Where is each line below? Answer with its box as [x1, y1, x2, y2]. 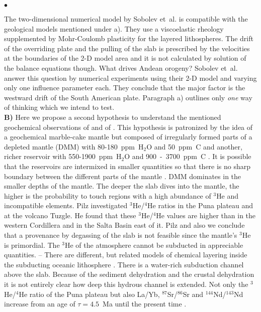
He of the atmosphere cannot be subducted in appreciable [64, 239, 243, 250]
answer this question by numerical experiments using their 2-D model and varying [4, 72, 257, 83]
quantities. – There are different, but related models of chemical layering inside [4, 249, 247, 260]
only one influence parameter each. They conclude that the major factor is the [4, 82, 245, 93]
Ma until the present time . [103, 298, 187, 309]
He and [216, 190, 239, 201]
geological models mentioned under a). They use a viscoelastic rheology [4, 23, 224, 34]
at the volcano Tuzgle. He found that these [4, 210, 136, 220]
